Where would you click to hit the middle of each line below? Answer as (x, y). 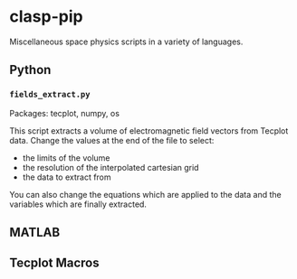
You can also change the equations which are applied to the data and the (146, 194)
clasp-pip (46, 17)
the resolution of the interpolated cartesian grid (110, 167)
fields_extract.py (50, 95)
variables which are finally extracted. (78, 204)
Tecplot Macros (54, 263)
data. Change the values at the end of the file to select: (112, 140)
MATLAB (35, 232)
